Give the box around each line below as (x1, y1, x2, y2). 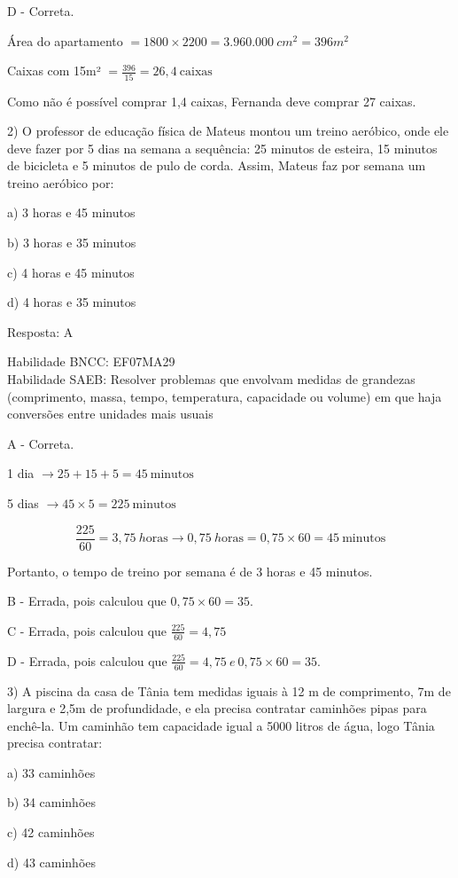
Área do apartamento (7, 31, 123, 50)
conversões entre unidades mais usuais (7, 404, 213, 423)
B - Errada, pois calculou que (7, 592, 167, 610)
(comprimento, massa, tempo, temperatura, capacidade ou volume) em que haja (7, 387, 442, 405)
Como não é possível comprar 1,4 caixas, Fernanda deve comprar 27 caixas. (7, 91, 416, 110)
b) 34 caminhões (7, 793, 97, 811)
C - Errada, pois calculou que (7, 621, 167, 639)
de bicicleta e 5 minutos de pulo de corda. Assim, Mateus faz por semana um (7, 156, 426, 175)
